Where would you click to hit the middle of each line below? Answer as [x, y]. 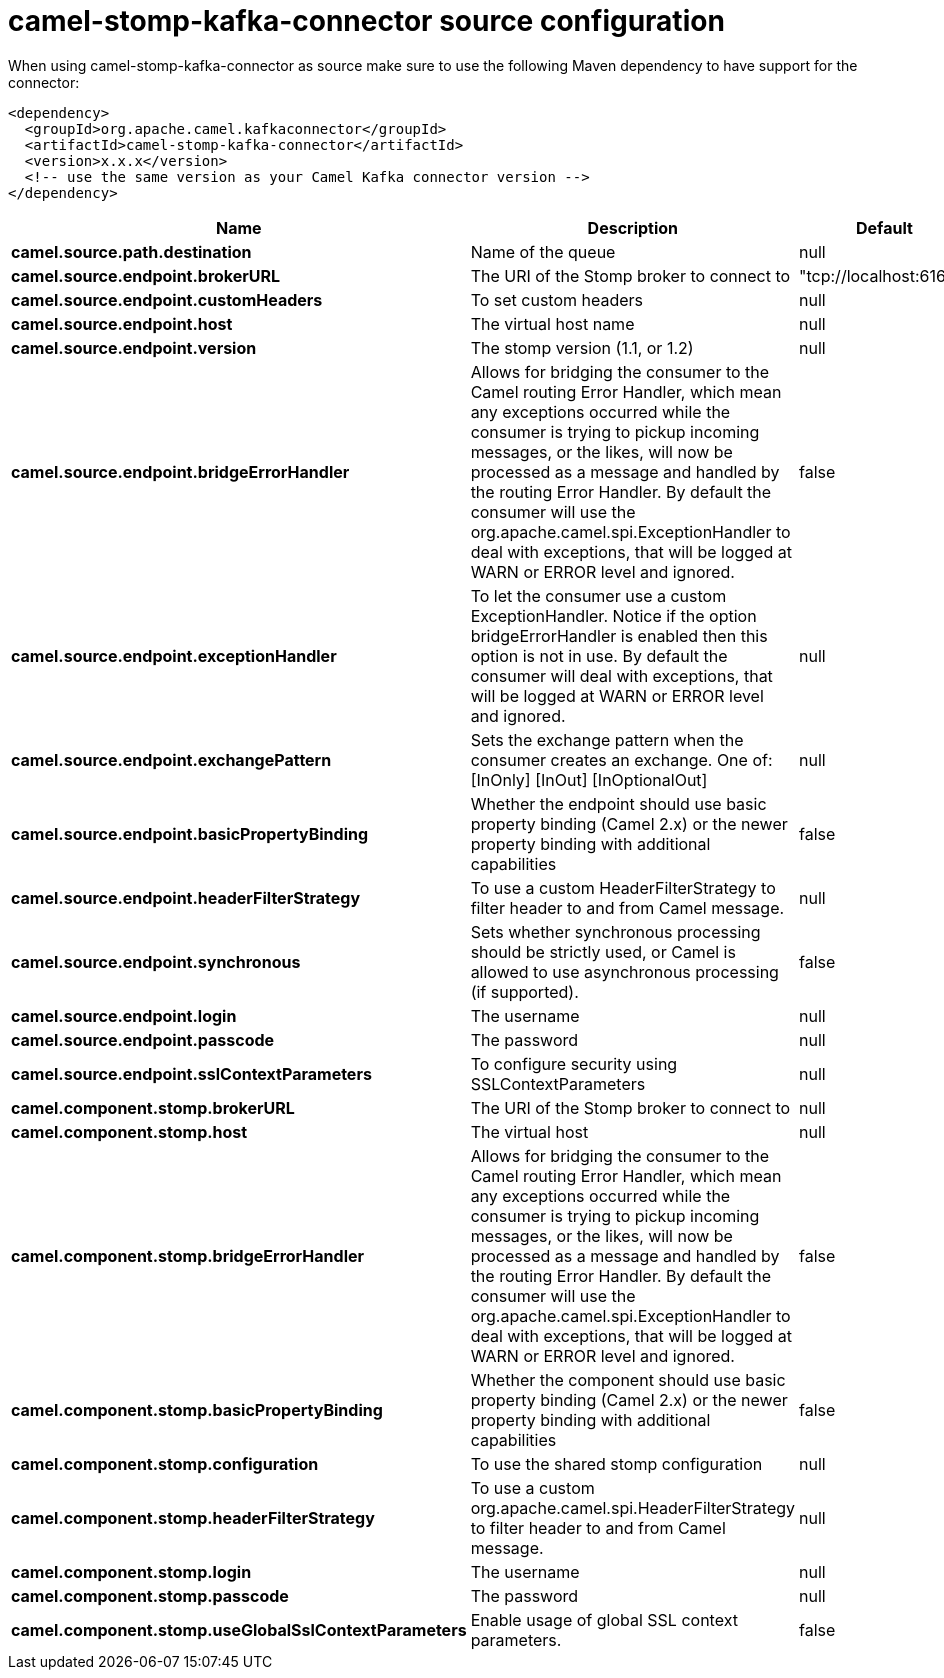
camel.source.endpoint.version [134, 347]
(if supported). [524, 991]
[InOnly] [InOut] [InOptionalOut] [589, 779]
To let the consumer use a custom [598, 595]
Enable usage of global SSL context [604, 1619]
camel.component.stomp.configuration [165, 1463]
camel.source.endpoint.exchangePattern [171, 759]
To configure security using [574, 1063]
